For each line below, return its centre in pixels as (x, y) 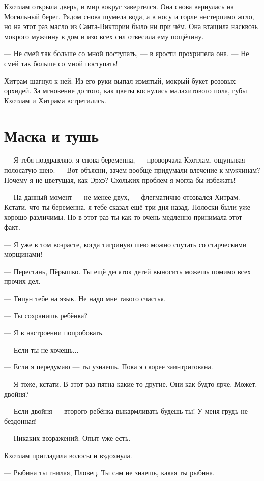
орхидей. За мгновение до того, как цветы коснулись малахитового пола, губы (126, 90)
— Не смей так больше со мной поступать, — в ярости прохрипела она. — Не (127, 53)
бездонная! (21, 421)
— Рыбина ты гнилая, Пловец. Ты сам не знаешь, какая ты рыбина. (109, 472)
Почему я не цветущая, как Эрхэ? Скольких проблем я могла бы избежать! (120, 180)
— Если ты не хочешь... (41, 349)
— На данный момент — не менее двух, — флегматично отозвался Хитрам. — (127, 197)
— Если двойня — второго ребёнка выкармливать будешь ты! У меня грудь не (126, 411)
